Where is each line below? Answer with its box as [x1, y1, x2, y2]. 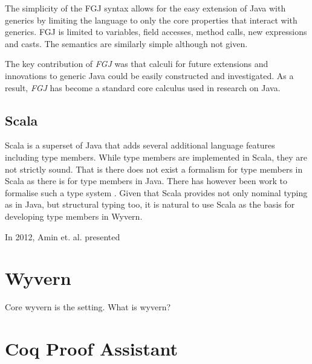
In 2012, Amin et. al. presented [5, 230, 120, 243]
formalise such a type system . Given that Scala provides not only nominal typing [5, 186, 308, 199]
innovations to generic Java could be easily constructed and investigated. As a [5, 69, 294, 81]
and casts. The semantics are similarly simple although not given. [5, 37, 248, 49]
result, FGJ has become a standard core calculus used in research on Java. [5, 81, 281, 94]
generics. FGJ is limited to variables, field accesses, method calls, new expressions [5, 25, 307, 38]
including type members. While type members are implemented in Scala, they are [5, 150, 308, 163]
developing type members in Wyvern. [5, 209, 143, 222]
